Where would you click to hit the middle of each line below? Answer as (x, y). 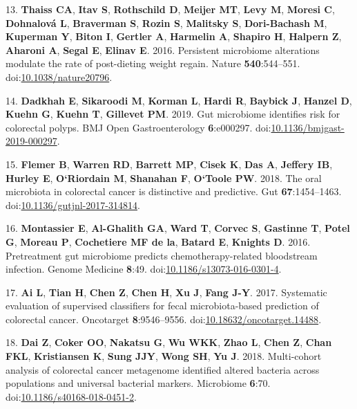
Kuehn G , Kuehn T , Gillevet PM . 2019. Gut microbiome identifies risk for (173, 114)
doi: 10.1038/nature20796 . (59, 76)
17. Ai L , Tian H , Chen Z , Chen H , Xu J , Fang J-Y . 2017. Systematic (166, 292)
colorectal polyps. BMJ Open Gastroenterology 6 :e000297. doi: (138, 127)
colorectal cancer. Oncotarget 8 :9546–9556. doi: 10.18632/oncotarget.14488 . (164, 319)
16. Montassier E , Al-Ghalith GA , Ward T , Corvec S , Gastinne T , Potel (178, 228)
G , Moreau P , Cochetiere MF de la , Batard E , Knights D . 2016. (158, 241)
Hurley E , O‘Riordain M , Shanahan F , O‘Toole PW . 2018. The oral (164, 178)
